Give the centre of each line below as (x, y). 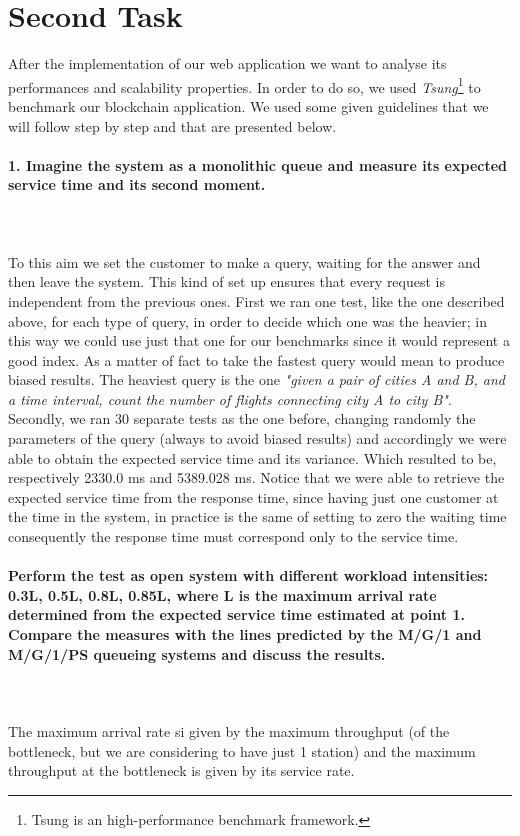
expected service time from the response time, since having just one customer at (253, 496)
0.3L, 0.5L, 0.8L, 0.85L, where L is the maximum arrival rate (222, 594)
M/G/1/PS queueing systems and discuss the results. (197, 653)
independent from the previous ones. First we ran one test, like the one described (256, 300)
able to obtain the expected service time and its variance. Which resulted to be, (252, 457)
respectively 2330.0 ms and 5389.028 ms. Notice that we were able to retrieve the (256, 477)
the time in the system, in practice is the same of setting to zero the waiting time (257, 516)
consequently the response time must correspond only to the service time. (233, 536)
